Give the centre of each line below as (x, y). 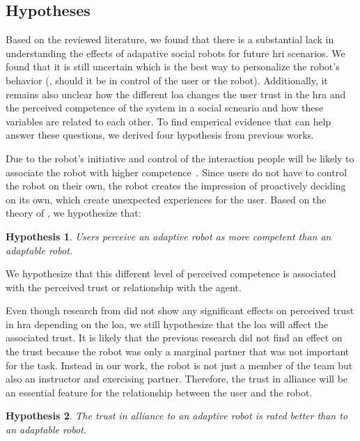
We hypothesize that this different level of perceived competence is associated (171, 273)
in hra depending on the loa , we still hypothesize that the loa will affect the (167, 324)
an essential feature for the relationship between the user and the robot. (159, 392)
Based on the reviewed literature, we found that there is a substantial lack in (170, 39)
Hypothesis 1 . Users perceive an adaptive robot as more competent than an (169, 236)
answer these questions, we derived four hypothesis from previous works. (160, 135)
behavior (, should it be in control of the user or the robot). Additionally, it (167, 80)
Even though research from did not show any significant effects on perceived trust (180, 310)
